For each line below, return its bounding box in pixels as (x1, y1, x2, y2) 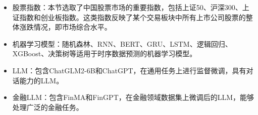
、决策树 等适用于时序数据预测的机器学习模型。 (41, 48, 197, 59)
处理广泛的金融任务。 (12, 101, 83, 112)
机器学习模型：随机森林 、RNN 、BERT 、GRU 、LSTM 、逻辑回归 (12, 38, 225, 49)
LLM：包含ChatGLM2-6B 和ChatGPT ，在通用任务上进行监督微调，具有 (12, 65, 246, 75)
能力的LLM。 (19, 75, 64, 85)
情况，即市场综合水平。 (33, 22, 112, 32)
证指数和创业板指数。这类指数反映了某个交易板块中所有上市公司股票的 (12, 12, 246, 22)
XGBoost (12, 48, 41, 59)
